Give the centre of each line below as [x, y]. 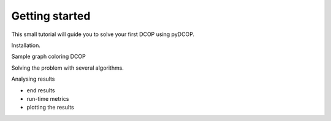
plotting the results [50, 108]
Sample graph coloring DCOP [48, 57]
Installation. [26, 45]
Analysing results [33, 79]
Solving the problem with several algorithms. [67, 68]
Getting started [51, 16]
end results [41, 90]
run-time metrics [48, 98]
